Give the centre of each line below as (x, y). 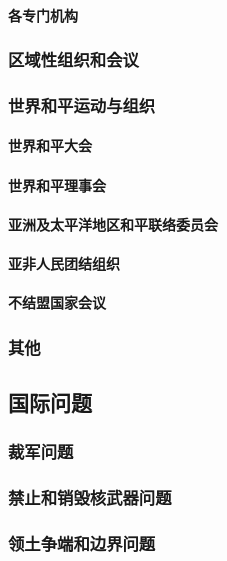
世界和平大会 (50, 145)
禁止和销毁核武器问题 (90, 497)
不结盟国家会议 (57, 302)
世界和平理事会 (57, 184)
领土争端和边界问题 (82, 543)
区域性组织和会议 (73, 59)
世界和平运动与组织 (82, 104)
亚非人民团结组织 (64, 263)
